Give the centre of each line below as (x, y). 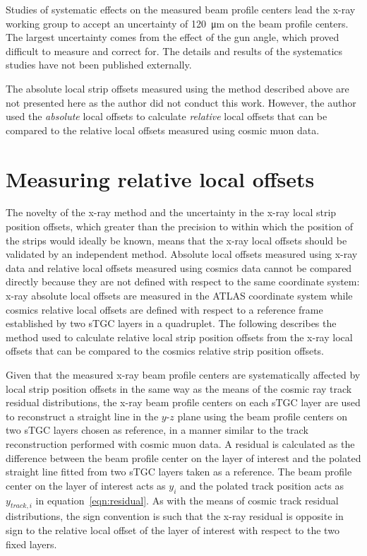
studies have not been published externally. (99, 65)
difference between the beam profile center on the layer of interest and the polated (183, 457)
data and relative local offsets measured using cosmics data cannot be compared (179, 267)
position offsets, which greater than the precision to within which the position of (180, 226)
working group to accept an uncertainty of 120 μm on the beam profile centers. (177, 23)
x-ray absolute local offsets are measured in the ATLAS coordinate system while (179, 296)
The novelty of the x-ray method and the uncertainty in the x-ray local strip (171, 212)
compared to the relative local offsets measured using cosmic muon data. (163, 130)
